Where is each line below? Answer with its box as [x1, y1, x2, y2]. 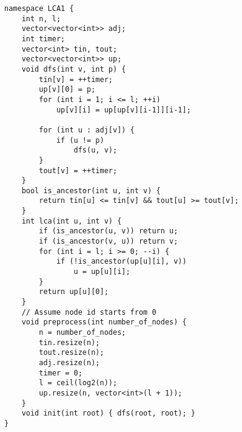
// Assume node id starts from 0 [21, 307, 156, 317]
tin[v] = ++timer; [39, 75, 113, 84]
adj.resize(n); [39, 358, 100, 367]
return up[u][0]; [39, 287, 109, 297]
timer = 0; [39, 368, 82, 377]
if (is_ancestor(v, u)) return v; [39, 237, 178, 246]
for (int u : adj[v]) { [39, 125, 135, 134]
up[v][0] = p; [39, 85, 96, 94]
